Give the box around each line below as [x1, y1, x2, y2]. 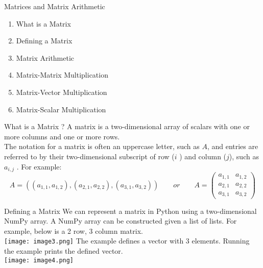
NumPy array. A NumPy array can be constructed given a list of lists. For [4, 215, 237, 226]
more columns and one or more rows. [4, 131, 120, 141]
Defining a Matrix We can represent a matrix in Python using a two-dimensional [4, 205, 257, 216]
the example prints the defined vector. [4, 245, 123, 256]
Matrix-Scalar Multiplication [16, 104, 106, 114]
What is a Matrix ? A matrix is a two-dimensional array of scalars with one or [4, 121, 250, 132]
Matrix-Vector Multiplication [16, 86, 107, 97]
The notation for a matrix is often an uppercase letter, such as [4, 141, 200, 152]
